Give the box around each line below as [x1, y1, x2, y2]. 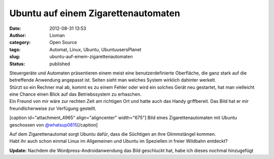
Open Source [49, 39, 77, 46]
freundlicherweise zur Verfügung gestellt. [9, 105, 96, 111]
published [49, 61, 71, 67]
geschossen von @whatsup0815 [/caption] [9, 122, 98, 128]
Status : [9, 61, 25, 67]
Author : [9, 32, 26, 38]
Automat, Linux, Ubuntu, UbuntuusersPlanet [49, 46, 142, 53]
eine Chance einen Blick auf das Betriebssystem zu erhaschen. [9, 91, 142, 97]
